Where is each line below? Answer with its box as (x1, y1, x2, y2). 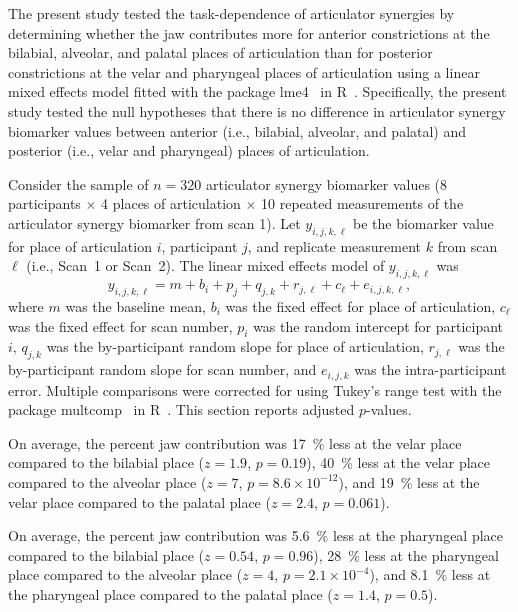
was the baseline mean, (65, 295, 206, 316)
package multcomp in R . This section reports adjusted (8, 399, 355, 420)
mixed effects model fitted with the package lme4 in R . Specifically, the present (8, 81, 507, 102)
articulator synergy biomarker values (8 (205, 173, 448, 194)
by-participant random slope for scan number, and (8, 359, 317, 380)
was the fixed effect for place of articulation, (225, 295, 496, 316)
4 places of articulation (101, 193, 241, 214)
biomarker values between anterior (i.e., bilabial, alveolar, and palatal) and (8, 120, 467, 141)
